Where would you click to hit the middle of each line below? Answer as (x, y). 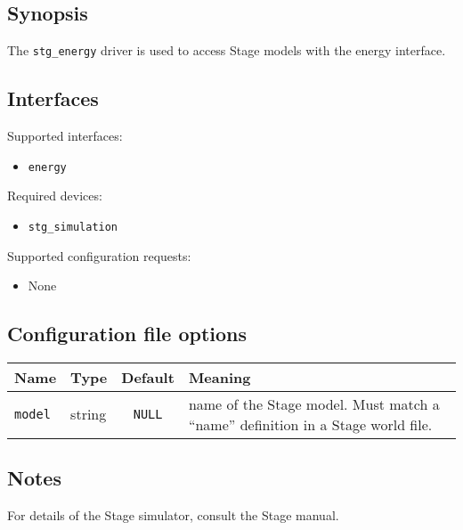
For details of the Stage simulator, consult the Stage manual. (173, 515)
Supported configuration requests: (99, 255)
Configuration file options (127, 334)
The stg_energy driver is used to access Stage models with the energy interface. (227, 50)
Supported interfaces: (65, 136)
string (89, 414)
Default (148, 377)
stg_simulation (73, 227)
